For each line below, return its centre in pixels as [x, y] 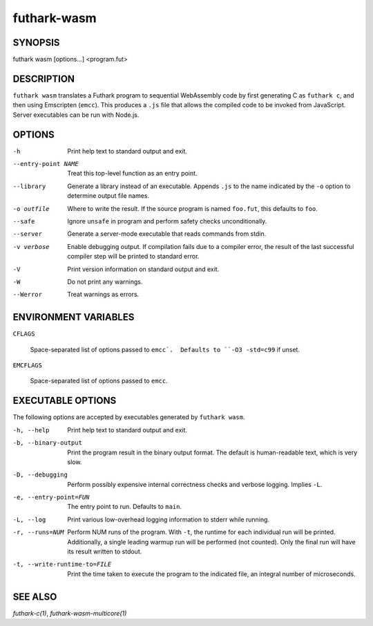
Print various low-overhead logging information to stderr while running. [168, 519]
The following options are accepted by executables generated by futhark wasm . [129, 417]
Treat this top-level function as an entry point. [132, 174]
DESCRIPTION [44, 79]
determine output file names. [108, 196]
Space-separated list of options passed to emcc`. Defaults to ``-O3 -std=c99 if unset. [165, 349]
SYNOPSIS [36, 43]
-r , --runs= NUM [39, 532]
